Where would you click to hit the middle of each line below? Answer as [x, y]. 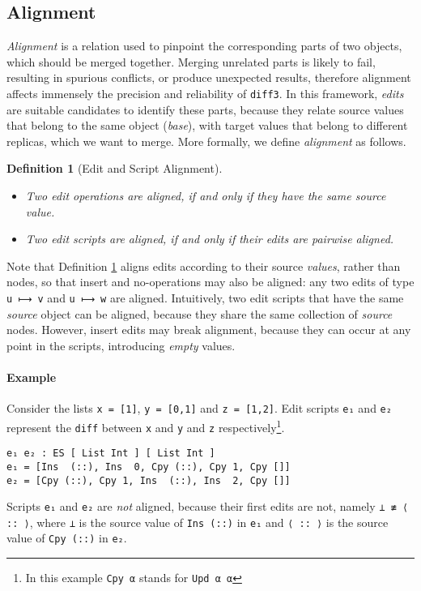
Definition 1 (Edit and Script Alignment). [115, 168]
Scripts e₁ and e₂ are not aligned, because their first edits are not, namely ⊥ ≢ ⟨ [208, 506]
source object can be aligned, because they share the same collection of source [200, 313]
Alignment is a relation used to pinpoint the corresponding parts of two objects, [204, 46]
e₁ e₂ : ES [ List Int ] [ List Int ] [111, 454]
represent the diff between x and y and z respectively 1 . [146, 426]
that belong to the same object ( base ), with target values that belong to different [207, 125]
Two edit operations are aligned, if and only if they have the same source [206, 196]
